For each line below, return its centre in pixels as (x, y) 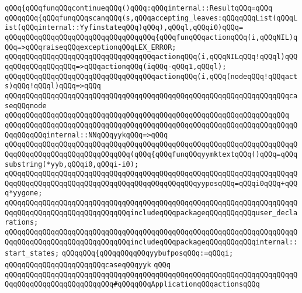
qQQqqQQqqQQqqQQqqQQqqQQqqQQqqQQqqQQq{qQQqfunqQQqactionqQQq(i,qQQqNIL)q (151, 37)
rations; (22, 223)
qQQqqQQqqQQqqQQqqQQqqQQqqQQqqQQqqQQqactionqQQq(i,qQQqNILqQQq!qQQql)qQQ (151, 57)
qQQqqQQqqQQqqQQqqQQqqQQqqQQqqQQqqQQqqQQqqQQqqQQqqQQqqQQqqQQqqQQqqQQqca (151, 96)
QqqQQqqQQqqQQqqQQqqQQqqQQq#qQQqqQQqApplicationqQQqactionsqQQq (132, 285)
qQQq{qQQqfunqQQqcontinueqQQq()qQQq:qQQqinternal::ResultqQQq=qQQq (139, 8)
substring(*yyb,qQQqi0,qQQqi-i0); (72, 164)
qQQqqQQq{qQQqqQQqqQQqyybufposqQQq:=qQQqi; (147, 254)
